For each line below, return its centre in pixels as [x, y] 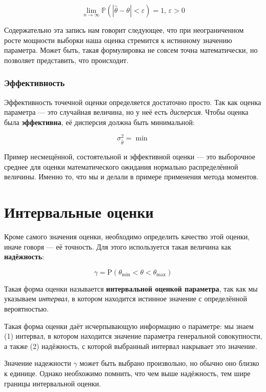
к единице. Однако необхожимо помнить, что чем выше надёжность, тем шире [127, 373]
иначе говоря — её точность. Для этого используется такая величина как [118, 246]
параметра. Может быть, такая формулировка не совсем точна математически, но [131, 50]
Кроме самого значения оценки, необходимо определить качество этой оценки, [127, 236]
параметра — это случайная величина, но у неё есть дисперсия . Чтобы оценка [126, 112]
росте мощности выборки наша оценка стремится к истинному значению [118, 40]
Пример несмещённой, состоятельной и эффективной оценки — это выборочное [130, 157]
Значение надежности [38, 363]
